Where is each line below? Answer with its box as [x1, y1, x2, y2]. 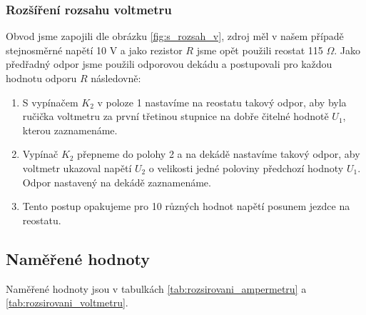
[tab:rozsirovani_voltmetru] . [6, 295, 128, 310]
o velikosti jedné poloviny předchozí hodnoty [148, 160, 344, 175]
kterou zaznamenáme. [22, 122, 118, 137]
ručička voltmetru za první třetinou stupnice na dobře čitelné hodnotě [22, 109, 329, 124]
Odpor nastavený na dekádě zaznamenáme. [22, 174, 211, 189]
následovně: [91, 71, 141, 85]
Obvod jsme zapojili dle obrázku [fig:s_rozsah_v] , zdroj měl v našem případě [6, 29, 344, 44]
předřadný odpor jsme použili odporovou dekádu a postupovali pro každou [6, 56, 332, 71]
